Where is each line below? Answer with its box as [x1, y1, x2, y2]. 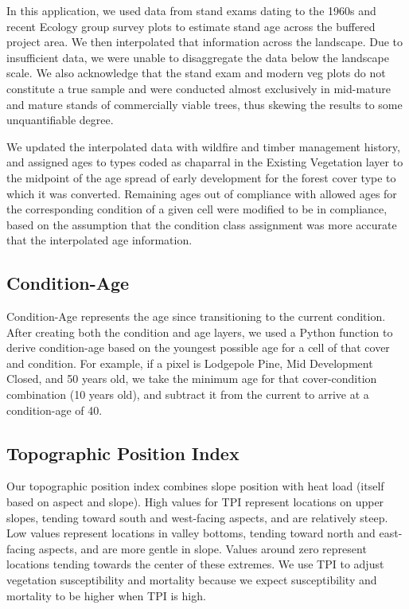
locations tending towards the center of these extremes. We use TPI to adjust [6, 556, 384, 572]
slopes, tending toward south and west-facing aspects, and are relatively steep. [6, 509, 388, 525]
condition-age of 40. [6, 401, 103, 418]
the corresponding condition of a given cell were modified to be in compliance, [6, 201, 388, 217]
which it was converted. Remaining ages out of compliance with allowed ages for [6, 185, 397, 201]
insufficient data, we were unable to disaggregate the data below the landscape [6, 49, 389, 65]
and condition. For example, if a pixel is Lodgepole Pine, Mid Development [6, 354, 373, 371]
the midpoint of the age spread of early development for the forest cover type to [6, 169, 396, 185]
